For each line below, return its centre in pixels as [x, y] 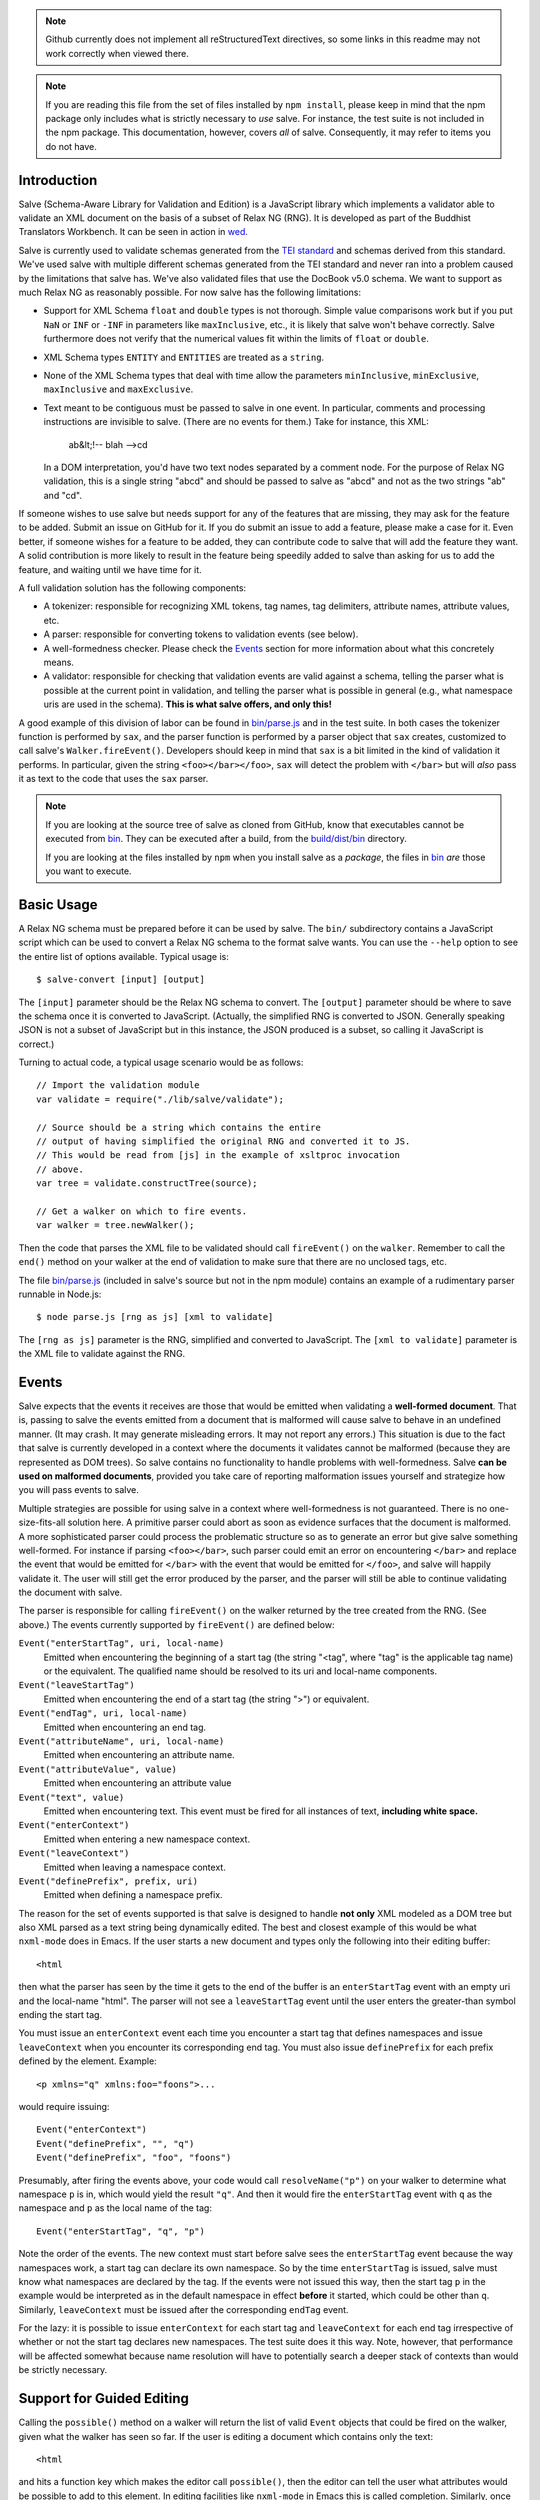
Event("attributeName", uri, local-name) [121, 1741]
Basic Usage [58, 904]
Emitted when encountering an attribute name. [139, 1755]
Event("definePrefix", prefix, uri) [108, 1881]
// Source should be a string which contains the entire [179, 1127]
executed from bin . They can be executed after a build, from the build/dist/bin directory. [226, 839]
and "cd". [62, 495]
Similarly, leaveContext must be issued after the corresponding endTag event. [183, 2309]
